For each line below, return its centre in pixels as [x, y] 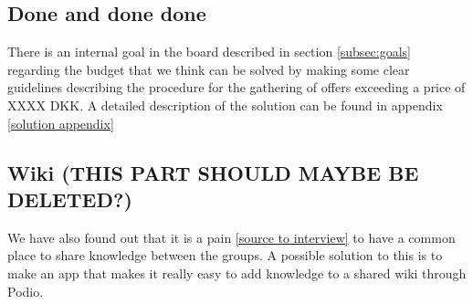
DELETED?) [70, 199]
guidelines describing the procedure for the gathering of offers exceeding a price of [236, 87]
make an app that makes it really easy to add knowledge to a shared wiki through [237, 273]
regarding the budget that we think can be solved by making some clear [209, 69]
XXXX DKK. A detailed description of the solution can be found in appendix [225, 105]
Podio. [26, 291]
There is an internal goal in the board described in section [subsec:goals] [210, 52]
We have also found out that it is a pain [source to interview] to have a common [231, 237]
